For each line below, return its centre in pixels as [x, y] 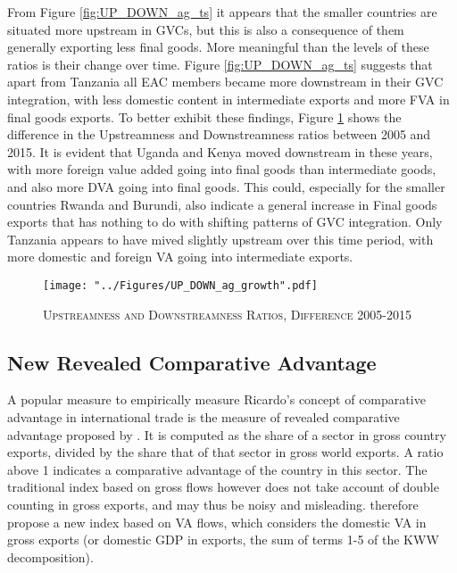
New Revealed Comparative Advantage [192, 362]
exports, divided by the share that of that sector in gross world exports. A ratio [225, 452]
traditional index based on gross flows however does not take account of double [223, 487]
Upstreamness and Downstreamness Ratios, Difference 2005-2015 [227, 314]
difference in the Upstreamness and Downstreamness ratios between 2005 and [219, 134]
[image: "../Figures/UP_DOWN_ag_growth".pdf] [180, 285]
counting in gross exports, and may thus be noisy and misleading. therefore [213, 504]
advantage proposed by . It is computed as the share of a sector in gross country [227, 434]
